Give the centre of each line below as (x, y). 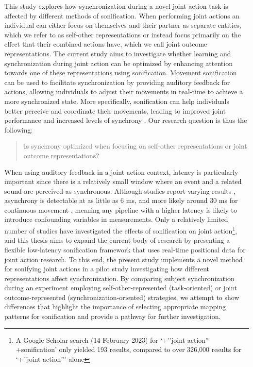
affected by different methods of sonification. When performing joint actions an (122, 15)
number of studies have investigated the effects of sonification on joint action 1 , (121, 230)
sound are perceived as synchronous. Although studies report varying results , (120, 191)
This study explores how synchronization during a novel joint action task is (116, 6)
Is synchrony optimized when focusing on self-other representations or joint (135, 146)
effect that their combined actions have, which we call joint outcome (106, 44)
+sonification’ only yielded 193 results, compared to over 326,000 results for (128, 349)
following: (19, 129)
